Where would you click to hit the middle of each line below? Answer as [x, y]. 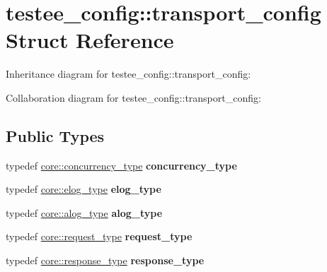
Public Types [55, 135]
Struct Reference [90, 40]
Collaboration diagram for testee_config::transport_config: [133, 97]
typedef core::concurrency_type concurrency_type [121, 165]
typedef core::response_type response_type [105, 260]
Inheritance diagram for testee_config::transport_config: [128, 74]
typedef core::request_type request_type [99, 236]
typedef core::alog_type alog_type [84, 212]
